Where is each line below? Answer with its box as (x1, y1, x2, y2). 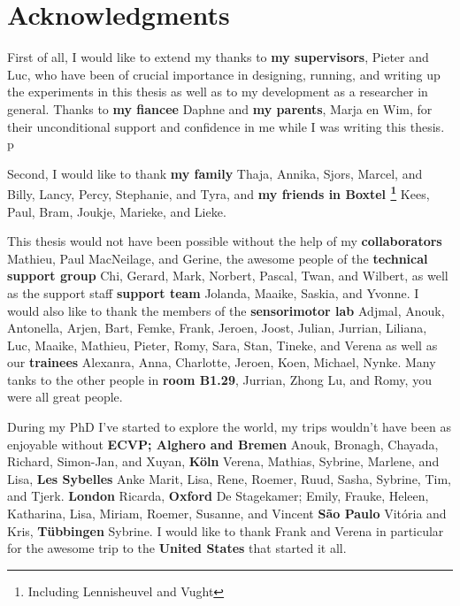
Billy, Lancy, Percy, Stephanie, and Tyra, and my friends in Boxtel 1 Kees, (7, 182, 430, 203)
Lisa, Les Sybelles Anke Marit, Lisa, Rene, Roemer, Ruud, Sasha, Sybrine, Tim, (7, 469, 451, 487)
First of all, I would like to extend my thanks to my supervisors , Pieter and (7, 48, 429, 66)
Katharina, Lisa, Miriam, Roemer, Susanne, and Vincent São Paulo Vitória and (7, 504, 447, 523)
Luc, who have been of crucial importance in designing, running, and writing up (7, 65, 441, 83)
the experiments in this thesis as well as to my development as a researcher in (7, 82, 428, 101)
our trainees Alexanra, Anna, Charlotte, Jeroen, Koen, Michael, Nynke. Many (7, 353, 436, 372)
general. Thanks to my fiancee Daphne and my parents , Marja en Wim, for (7, 99, 433, 118)
